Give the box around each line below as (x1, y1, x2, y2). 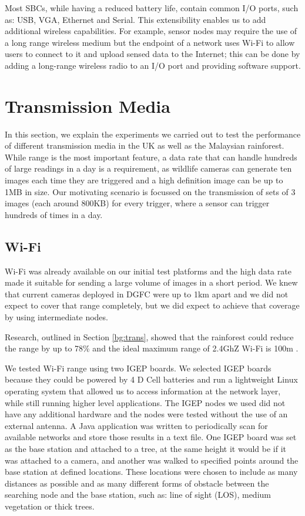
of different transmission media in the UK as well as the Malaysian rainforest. (5, 139, 284, 152)
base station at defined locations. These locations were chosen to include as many (5, 465, 298, 478)
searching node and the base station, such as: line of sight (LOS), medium (5, 488, 271, 501)
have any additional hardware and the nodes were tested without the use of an (5, 408, 288, 420)
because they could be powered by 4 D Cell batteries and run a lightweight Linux (5, 373, 298, 386)
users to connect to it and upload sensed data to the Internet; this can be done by (5, 48, 300, 60)
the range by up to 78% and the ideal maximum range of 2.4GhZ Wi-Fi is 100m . (5, 342, 299, 354)
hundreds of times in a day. (5, 208, 103, 220)
